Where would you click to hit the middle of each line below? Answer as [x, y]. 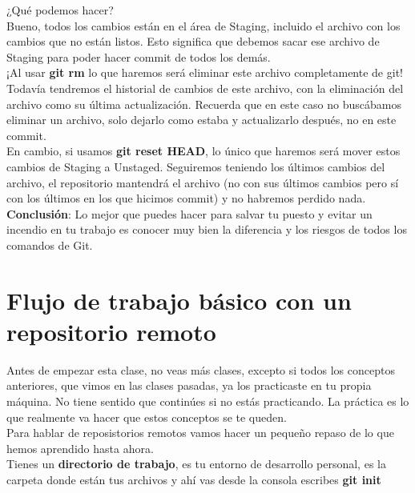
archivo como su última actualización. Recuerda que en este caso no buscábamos [204, 104]
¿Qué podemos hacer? [60, 10]
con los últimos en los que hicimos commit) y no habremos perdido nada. [186, 198]
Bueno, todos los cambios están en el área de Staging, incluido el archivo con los [203, 25]
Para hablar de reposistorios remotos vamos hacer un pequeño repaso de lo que [200, 433]
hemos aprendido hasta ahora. [80, 448]
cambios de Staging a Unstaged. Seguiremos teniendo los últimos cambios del [196, 166]
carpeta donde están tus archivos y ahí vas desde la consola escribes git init [194, 479]
